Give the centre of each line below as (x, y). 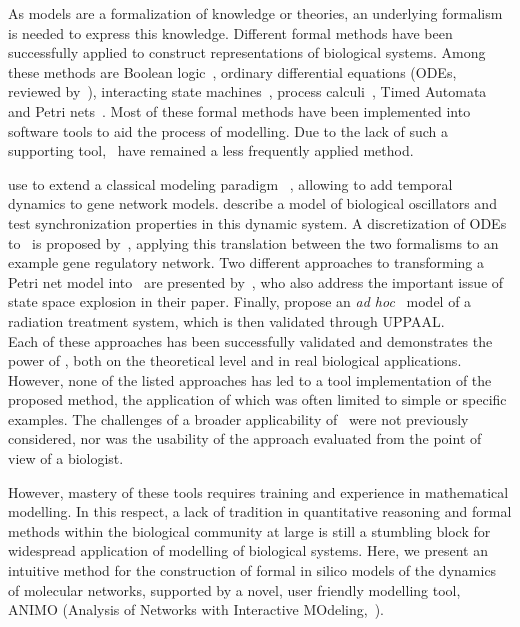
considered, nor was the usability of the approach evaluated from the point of (245, 438)
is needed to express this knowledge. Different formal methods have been (230, 32)
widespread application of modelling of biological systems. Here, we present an (248, 550)
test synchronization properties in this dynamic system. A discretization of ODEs (257, 222)
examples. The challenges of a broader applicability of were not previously (238, 418)
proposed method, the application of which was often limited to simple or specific (257, 399)
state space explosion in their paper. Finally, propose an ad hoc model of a (240, 301)
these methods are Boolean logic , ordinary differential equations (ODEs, (232, 71)
